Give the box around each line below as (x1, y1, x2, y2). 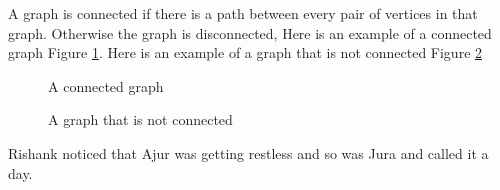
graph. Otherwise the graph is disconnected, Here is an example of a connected (8, 22, 492, 43)
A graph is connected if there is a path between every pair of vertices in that (8, 3, 478, 23)
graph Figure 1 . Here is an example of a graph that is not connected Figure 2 (8, 42, 483, 63)
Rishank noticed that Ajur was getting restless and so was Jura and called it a (8, 142, 489, 163)
